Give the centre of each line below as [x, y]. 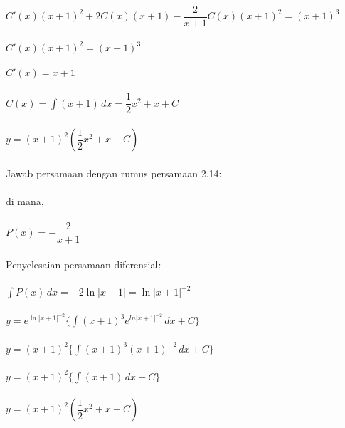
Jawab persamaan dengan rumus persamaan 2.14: [114, 173]
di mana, [25, 200]
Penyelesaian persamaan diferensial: [84, 264]
